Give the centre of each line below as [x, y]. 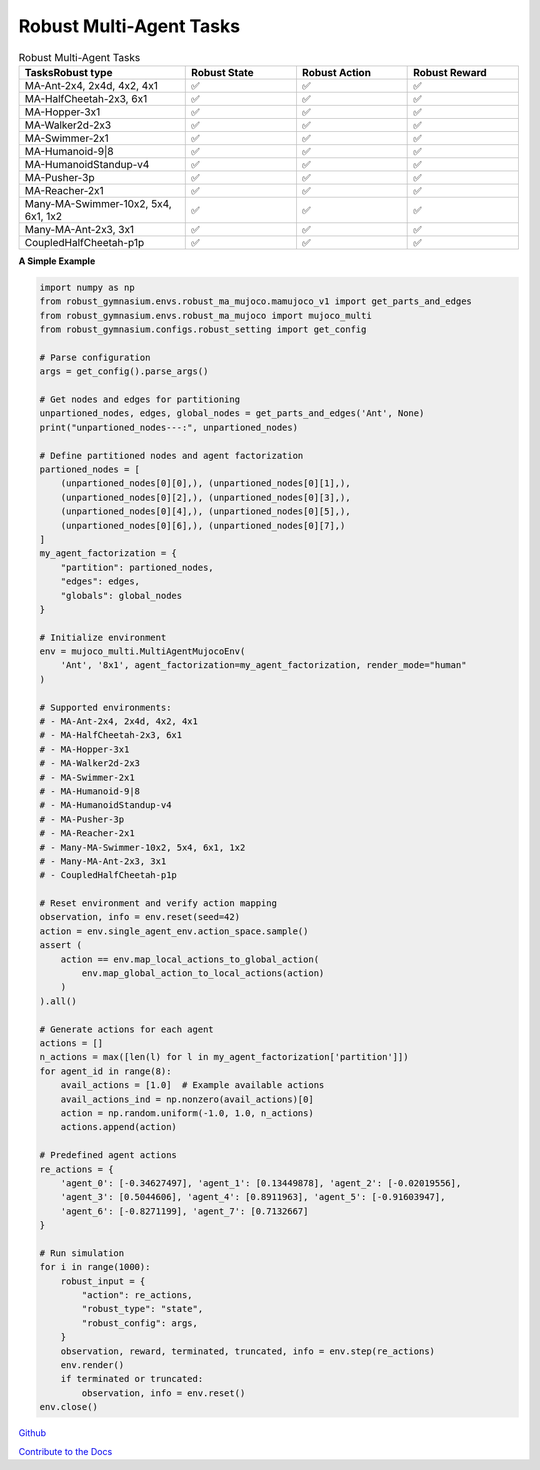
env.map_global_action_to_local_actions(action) [203, 973]
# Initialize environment [103, 637]
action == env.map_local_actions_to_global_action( [190, 959]
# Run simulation [82, 1253]
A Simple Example [57, 261]
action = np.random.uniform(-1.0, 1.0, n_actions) [187, 1113]
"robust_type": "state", [142, 1309]
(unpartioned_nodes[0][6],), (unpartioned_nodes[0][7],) [203, 525]
